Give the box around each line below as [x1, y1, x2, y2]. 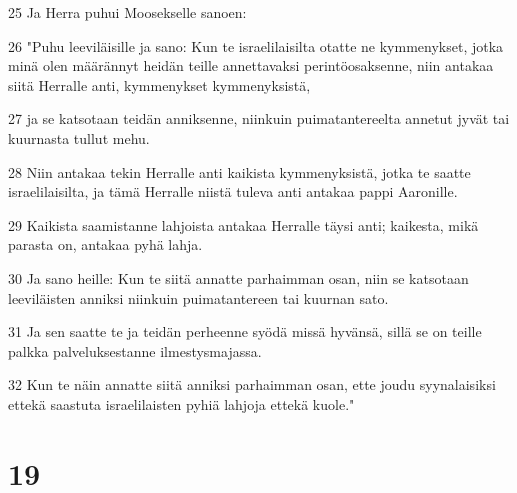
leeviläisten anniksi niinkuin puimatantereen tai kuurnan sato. [8, 287, 389, 308]
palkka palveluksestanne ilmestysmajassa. [8, 340, 262, 361]
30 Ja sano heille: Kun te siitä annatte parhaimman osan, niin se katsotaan [8, 267, 469, 288]
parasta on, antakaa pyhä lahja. [8, 234, 203, 255]
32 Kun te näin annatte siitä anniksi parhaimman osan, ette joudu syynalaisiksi [8, 374, 496, 395]
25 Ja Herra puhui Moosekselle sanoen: [8, 2, 247, 22]
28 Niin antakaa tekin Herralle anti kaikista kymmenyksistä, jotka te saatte [8, 161, 471, 182]
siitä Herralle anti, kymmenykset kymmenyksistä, [8, 74, 311, 95]
